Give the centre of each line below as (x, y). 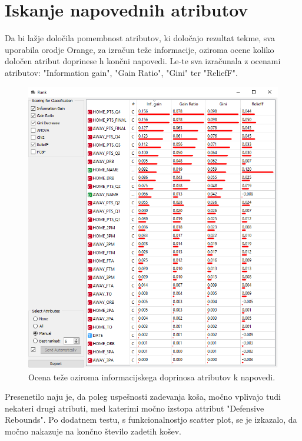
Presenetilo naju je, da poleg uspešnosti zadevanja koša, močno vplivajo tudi (143, 397)
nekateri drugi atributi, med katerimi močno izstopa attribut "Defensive (135, 408)
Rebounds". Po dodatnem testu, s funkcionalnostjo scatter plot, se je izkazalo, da (151, 420)
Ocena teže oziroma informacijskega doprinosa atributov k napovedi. (152, 377)
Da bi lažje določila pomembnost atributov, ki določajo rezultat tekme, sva (140, 38)
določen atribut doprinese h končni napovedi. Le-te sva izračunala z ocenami (143, 61)
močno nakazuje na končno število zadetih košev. (93, 431)
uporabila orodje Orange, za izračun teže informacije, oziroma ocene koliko (140, 49)
